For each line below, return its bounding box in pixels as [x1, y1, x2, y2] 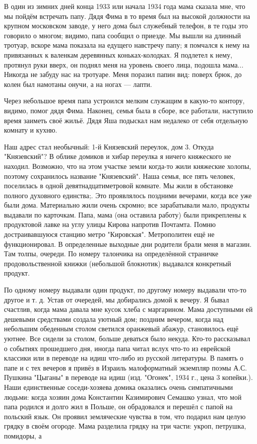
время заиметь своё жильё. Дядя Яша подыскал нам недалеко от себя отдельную [4, 115, 248, 125]
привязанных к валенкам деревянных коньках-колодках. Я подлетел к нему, [4, 49, 233, 60]
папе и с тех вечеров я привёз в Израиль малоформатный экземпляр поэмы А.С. [4, 362, 247, 372]
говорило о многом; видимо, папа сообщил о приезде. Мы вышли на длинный [4, 30, 241, 40]
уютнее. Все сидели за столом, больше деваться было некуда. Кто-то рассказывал [4, 333, 251, 343]
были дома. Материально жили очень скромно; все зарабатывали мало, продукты [4, 200, 250, 210]
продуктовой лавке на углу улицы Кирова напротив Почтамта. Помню [4, 219, 216, 229]
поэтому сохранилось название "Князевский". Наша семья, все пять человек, [4, 170, 236, 181]
